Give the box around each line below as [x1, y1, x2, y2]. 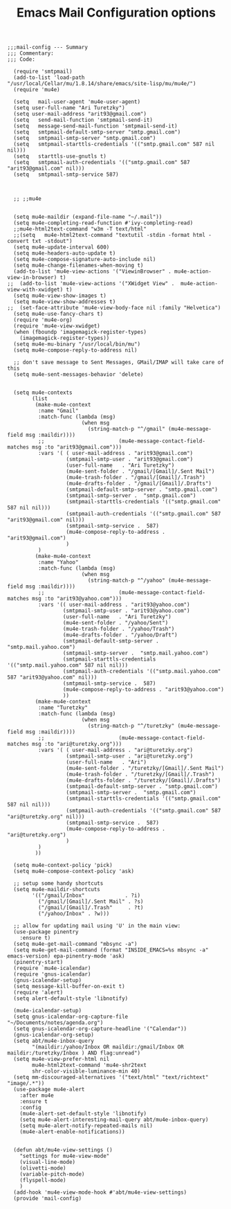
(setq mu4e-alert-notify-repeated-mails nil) [19, 1122, 154, 1129]
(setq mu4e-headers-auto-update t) [13, 250, 116, 257]
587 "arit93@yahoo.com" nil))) [7, 674, 98, 681]
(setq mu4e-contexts [13, 389, 73, 396]
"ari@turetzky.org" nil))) [7, 814, 85, 821]
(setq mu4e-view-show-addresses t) [13, 298, 116, 305]
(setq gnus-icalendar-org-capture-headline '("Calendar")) [13, 1026, 187, 1032]
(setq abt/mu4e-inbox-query [13, 1037, 95, 1045]
